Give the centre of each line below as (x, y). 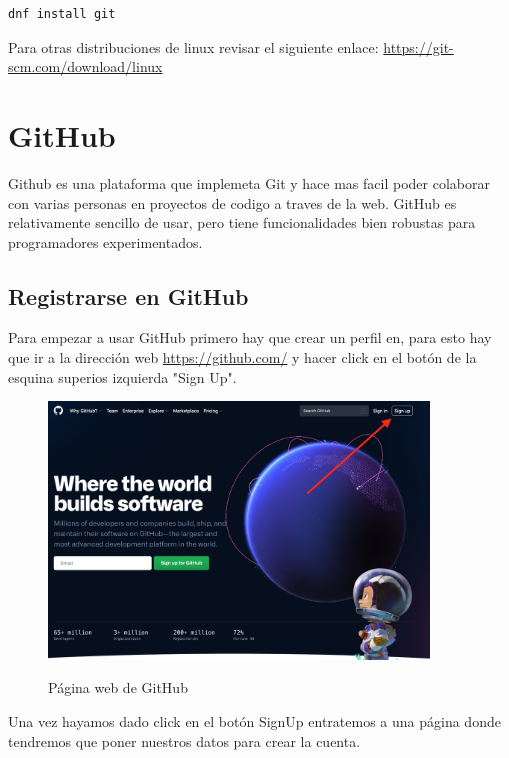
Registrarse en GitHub (128, 295)
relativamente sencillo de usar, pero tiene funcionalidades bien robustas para (242, 222)
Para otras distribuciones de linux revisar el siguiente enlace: (193, 46)
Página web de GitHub (118, 687)
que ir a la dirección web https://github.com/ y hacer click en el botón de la (242, 357)
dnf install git (62, 14)
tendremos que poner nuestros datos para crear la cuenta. (184, 740)
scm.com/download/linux (85, 66)
